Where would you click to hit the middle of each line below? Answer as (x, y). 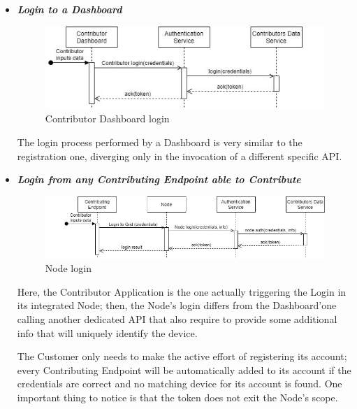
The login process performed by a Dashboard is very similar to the (160, 142)
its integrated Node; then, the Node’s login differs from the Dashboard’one (177, 305)
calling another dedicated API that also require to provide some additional (177, 319)
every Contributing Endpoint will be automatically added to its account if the (184, 369)
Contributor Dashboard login (107, 119)
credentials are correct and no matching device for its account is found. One (180, 383)
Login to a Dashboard (70, 9)
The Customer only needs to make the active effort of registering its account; (182, 356)
